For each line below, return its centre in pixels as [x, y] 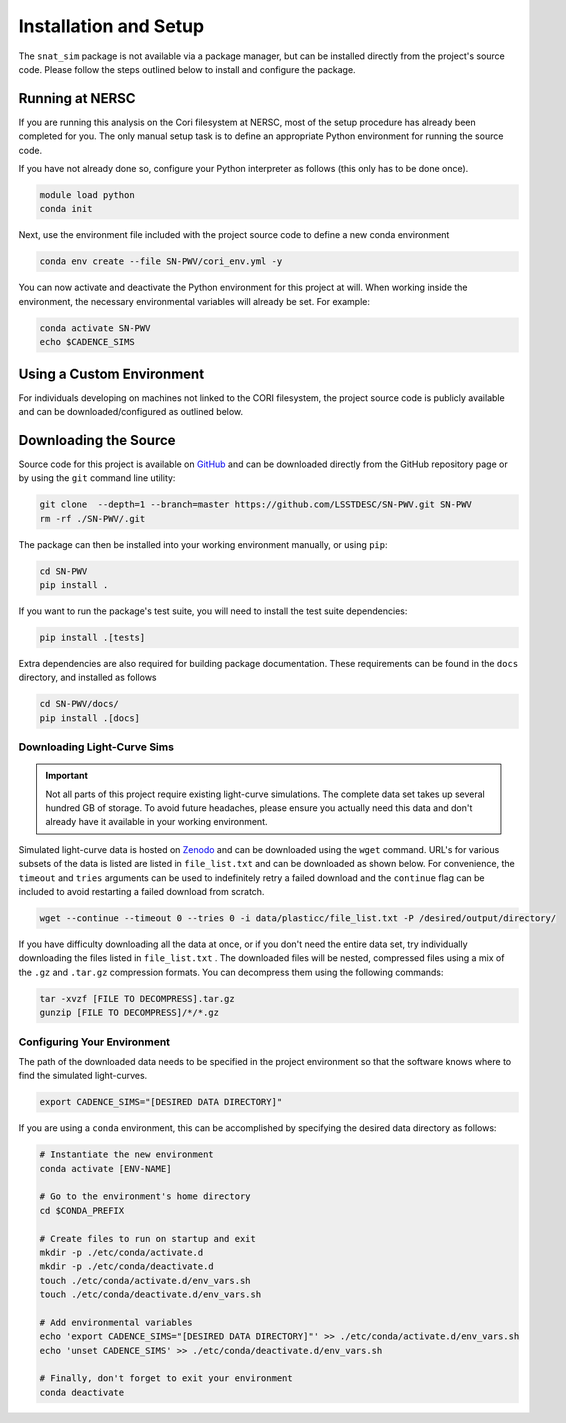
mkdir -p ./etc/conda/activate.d [121, 1252]
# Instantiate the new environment [126, 1154]
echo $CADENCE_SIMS [87, 342]
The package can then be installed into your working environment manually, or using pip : [203, 544]
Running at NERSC [77, 98]
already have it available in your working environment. [156, 822]
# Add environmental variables [116, 1322]
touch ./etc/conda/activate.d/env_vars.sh [145, 1280]
